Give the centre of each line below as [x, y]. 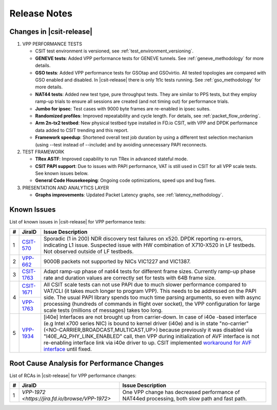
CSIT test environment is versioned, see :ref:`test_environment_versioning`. [114, 51]
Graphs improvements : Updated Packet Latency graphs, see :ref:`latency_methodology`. [129, 195]
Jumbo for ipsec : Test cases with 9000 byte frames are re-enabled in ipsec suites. [123, 108]
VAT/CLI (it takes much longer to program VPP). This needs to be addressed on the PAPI [150, 291]
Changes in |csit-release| [51, 32]
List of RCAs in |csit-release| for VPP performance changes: [73, 376]
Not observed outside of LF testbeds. [89, 251]
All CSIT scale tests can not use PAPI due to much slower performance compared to [145, 284]
